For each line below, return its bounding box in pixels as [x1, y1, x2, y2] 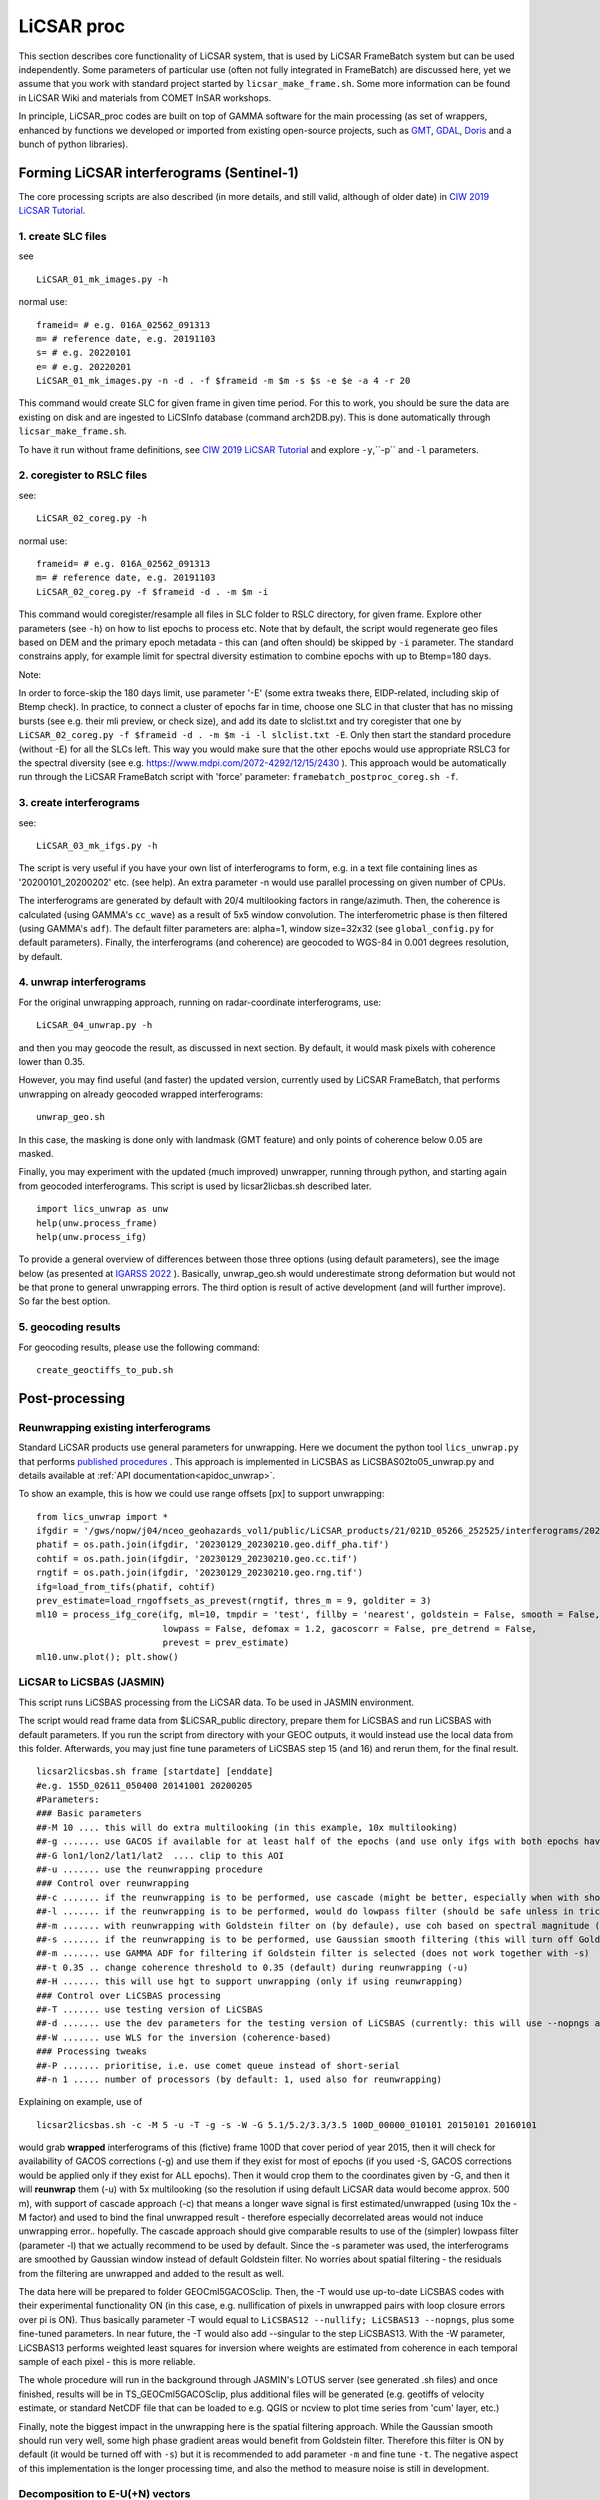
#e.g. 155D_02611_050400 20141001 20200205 [36, 1780, 253, 1791]
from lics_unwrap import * [36, 1511, 169, 1522]
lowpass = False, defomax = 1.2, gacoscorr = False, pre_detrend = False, [162, 1623, 537, 1634]
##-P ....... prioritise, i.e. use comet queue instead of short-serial [36, 2060, 400, 2071]
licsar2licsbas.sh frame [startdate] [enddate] [36, 1766, 274, 1777]
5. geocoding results [18, 1320, 121, 1334]
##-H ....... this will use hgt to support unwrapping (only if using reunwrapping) [36, 1976, 464, 1987]
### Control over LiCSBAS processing [36, 1990, 222, 2001]
